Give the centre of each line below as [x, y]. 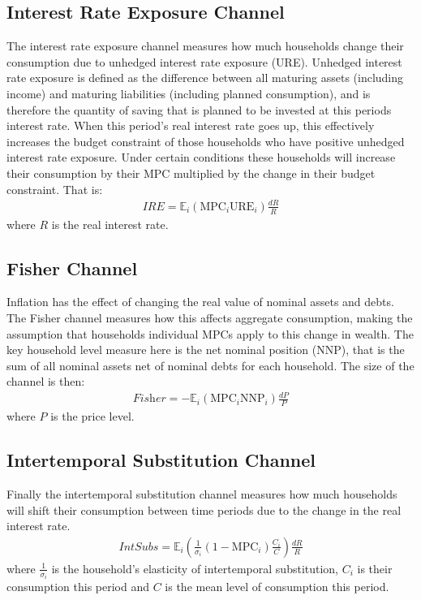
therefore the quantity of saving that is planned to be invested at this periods [199, 109]
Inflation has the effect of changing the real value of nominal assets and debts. [200, 302]
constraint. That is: [55, 189]
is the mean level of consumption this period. [277, 587]
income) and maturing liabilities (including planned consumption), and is [189, 93]
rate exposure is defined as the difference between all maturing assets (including [205, 78]
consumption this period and [78, 587]
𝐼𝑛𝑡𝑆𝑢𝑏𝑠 [139, 547]
